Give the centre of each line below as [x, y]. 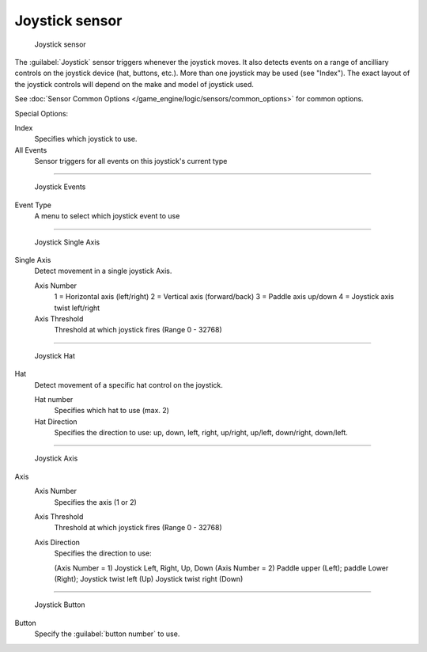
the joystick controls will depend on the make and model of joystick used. [134, 84]
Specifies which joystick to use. [86, 139]
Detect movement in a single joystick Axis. [103, 271]
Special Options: [42, 113]
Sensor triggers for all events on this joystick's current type [131, 161]
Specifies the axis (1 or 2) [96, 502]
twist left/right [77, 308]
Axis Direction [57, 542]
